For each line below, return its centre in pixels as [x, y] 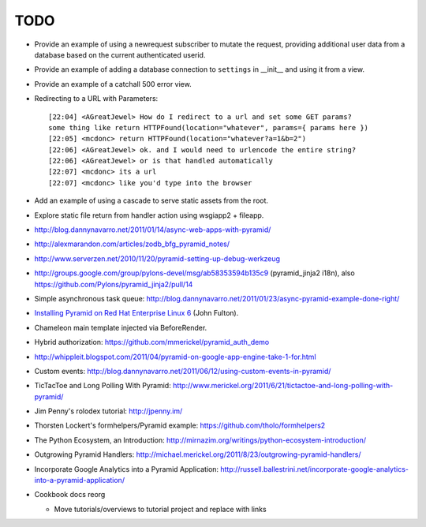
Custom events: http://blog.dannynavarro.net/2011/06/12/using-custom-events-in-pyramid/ [183, 371]
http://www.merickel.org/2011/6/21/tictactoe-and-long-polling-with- [283, 386]
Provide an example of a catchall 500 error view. [113, 84]
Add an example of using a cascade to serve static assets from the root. [151, 200]
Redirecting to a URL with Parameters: [96, 99]
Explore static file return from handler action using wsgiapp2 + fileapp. [149, 215]
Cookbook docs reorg [70, 495]
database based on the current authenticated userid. [120, 54]
